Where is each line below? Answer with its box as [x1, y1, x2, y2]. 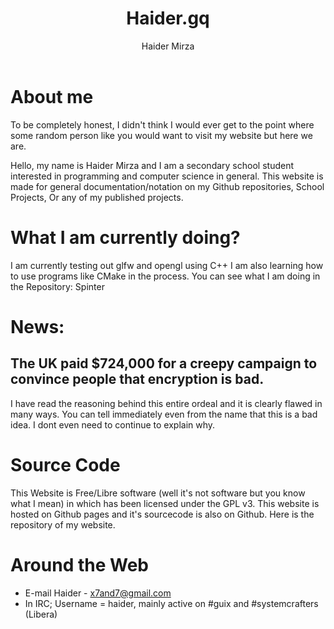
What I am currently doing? [10, 226, 241, 249]
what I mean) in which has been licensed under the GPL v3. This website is [10, 497, 320, 509]
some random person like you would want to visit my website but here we [10, 129, 313, 141]
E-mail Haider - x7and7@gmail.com [24, 587, 172, 599]
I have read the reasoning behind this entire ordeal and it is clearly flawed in [10, 397, 323, 409]
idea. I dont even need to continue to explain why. [10, 418, 216, 431]
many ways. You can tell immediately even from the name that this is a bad [10, 408, 318, 420]
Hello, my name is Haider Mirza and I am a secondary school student [10, 159, 294, 171]
